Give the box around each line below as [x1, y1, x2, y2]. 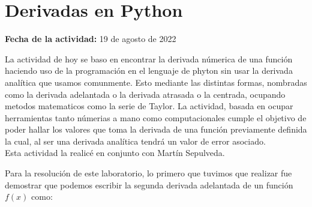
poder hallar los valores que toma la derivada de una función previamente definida [5, 123, 307, 136]
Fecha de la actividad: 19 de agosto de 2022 [5, 32, 176, 45]
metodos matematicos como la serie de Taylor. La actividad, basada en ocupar [5, 100, 293, 112]
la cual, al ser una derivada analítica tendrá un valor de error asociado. [5, 134, 266, 147]
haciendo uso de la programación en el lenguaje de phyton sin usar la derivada [5, 64, 293, 77]
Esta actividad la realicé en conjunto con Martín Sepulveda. [5, 146, 225, 159]
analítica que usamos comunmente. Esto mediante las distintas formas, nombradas [5, 76, 307, 88]
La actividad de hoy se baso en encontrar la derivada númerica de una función [5, 52, 293, 65]
